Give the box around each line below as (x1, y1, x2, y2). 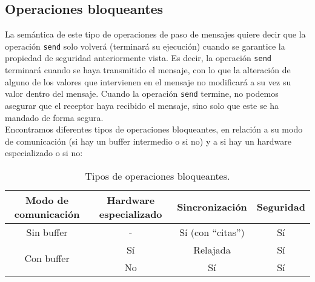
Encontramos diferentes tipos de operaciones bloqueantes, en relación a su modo (5, 123, 303, 136)
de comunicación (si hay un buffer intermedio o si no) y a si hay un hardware (5, 134, 291, 147)
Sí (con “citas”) (179, 225, 245, 239)
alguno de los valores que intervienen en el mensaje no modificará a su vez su (5, 75, 291, 88)
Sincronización (177, 200, 247, 214)
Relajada (193, 242, 231, 257)
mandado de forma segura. (5, 111, 104, 123)
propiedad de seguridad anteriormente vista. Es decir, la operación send (5, 51, 271, 64)
